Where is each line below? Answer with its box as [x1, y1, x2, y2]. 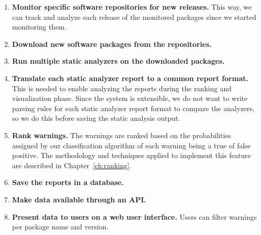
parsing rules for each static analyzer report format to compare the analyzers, [12, 102, 254, 113]
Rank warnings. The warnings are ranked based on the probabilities [12, 129, 231, 140]
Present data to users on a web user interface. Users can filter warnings [12, 211, 257, 222]
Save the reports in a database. [12, 177, 124, 188]
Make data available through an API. [12, 194, 146, 204]
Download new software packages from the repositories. [12, 38, 212, 49]
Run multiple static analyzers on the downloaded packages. [12, 56, 225, 66]
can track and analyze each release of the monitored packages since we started [12, 11, 256, 22]
